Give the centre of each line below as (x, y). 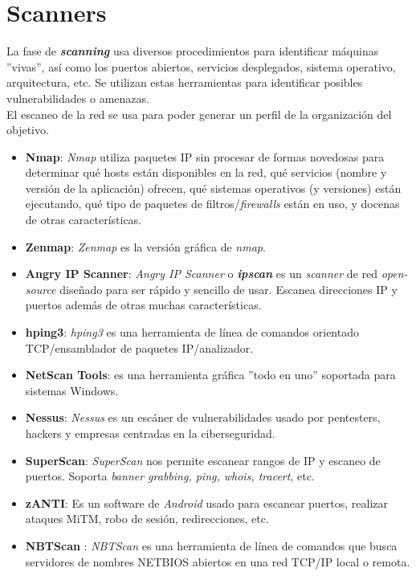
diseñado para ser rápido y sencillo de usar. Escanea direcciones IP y (228, 289)
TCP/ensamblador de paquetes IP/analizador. (139, 347)
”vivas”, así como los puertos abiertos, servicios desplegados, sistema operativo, (201, 66)
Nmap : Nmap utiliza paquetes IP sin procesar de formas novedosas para (205, 156)
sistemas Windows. (72, 390)
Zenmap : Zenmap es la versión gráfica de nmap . (145, 246)
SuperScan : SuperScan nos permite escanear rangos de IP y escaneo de (203, 460)
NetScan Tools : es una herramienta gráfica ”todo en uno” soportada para (210, 375)
